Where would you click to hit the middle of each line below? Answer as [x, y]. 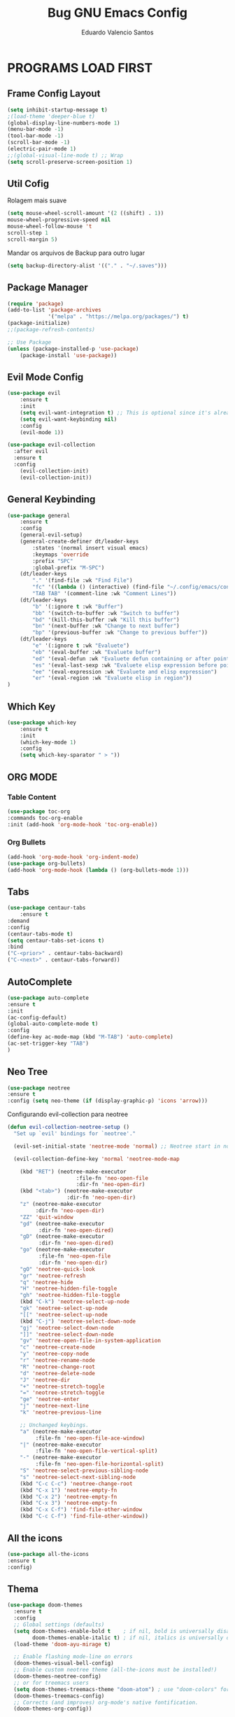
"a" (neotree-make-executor [60, 1431]
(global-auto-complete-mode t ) [53, 1024]
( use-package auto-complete [48, 998]
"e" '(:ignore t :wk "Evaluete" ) [81, 646]
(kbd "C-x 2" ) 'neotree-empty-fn [69, 1496]
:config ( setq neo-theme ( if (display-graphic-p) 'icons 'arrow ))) [108, 1101]
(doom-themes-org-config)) [53, 1709]
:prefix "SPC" [53, 561]
